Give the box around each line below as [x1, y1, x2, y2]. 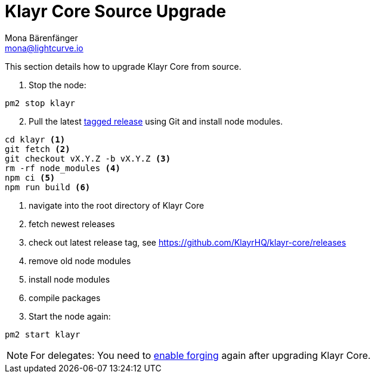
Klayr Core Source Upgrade [5, 1, 227, 21]
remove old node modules [29, 255, 131, 266]
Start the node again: [29, 311, 111, 321]
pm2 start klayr [5, 329, 80, 339]
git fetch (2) [5, 144, 70, 154]
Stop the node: [29, 79, 86, 90]
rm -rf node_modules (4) [5, 163, 120, 173]
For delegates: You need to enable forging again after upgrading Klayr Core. [30, 349, 371, 361]
